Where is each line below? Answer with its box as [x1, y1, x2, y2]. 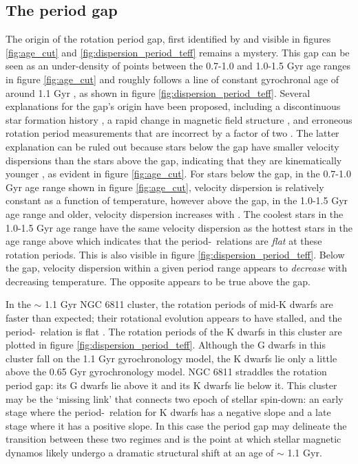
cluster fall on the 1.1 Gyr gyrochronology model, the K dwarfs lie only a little [6, 351, 337, 365]
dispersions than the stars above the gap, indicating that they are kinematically [6, 153, 342, 167]
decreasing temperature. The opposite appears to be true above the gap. [6, 274, 310, 288]
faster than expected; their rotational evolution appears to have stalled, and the [6, 311, 342, 325]
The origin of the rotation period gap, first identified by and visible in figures [6, 32, 331, 46]
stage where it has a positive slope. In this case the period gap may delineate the [6, 418, 347, 432]
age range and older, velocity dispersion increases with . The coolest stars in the [6, 206, 344, 221]
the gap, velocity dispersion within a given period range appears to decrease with [6, 261, 348, 275]
